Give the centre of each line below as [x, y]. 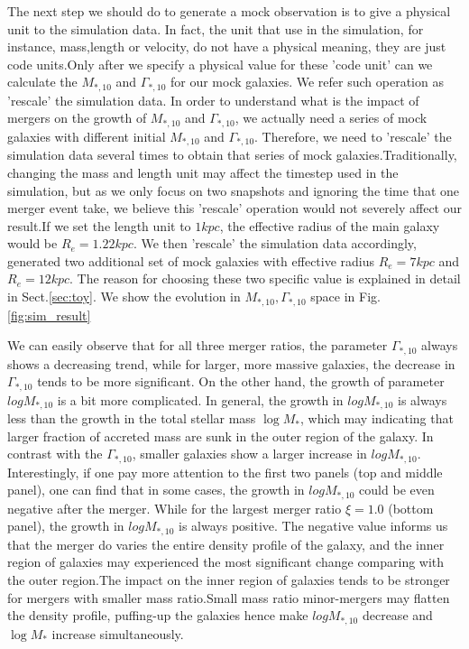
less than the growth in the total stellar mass [132, 418]
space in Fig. [345, 297]
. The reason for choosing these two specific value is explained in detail [265, 278]
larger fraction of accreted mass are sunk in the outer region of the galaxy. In [221, 436]
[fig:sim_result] [49, 315]
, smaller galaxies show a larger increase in [249, 454]
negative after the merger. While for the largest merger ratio [175, 508]
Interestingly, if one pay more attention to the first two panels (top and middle [225, 472]
